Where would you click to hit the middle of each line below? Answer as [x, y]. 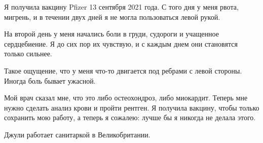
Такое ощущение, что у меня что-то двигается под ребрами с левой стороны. [123, 70]
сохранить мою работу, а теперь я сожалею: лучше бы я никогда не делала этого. [130, 117]
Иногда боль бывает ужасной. [50, 80]
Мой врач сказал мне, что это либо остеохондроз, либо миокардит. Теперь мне [126, 98]
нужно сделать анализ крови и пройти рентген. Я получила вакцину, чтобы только [132, 107]
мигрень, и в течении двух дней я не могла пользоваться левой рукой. [112, 16]
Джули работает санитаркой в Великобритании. [77, 134]
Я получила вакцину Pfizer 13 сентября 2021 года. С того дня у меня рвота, [121, 7]
